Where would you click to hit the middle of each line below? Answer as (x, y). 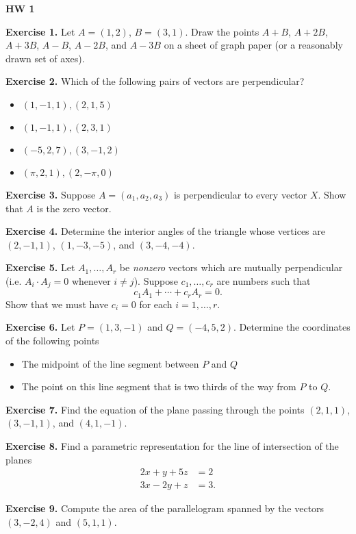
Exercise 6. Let (40, 327)
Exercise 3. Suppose (51, 194)
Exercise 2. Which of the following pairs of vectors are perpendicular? (155, 81)
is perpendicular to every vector (240, 194)
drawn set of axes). (45, 58)
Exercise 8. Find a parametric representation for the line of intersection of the (172, 446)
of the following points (52, 341)
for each (156, 304)
